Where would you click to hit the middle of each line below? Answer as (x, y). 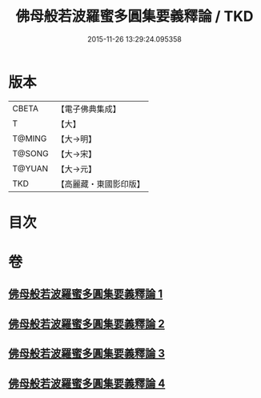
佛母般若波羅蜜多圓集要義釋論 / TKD (135, 16)
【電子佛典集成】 (89, 109)
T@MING (30, 139)
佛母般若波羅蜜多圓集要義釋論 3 (87, 354)
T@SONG (31, 153)
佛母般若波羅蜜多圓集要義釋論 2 (87, 324)
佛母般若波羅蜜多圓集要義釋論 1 (86, 294)
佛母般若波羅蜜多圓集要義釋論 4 (87, 383)
